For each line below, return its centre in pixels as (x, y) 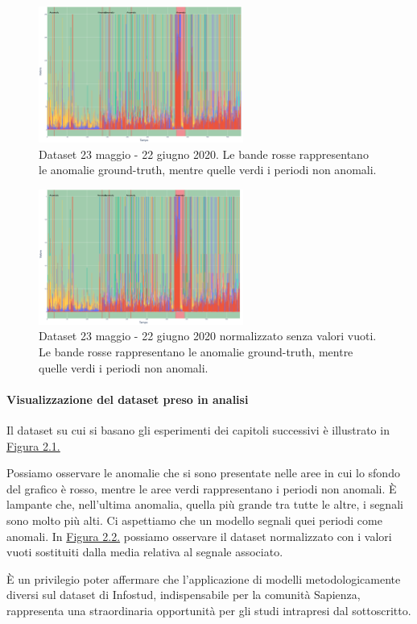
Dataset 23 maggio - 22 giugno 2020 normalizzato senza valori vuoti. (208, 336)
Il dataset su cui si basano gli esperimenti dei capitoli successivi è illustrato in (198, 430)
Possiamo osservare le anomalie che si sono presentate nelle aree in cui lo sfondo (203, 473)
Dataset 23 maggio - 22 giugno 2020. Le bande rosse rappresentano (204, 154)
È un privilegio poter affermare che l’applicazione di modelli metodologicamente (204, 578)
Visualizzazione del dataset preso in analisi (128, 399)
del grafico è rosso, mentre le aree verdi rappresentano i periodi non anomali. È (202, 488)
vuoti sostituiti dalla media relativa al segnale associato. (145, 552)
